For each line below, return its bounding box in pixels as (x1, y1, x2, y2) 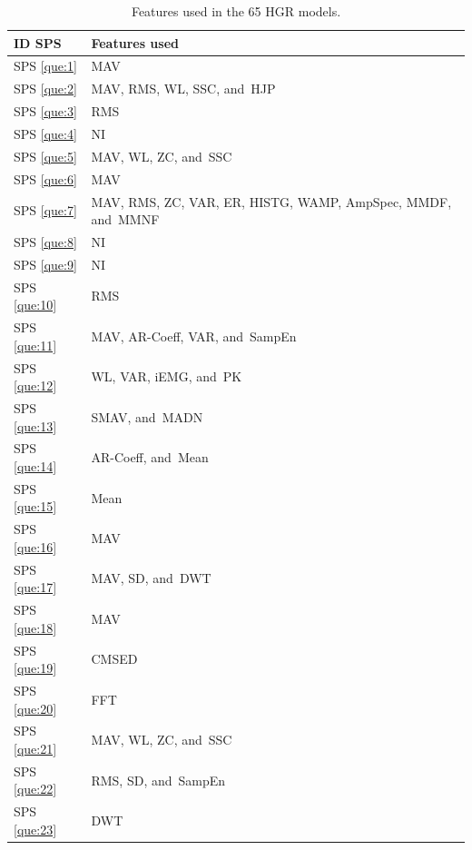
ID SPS (14, 33, 62, 52)
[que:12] (14, 376, 57, 395)
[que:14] (14, 456, 57, 475)
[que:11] (14, 335, 57, 354)
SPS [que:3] (14, 102, 77, 121)
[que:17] (14, 578, 57, 597)
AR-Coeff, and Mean (91, 448, 209, 467)
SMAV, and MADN (91, 407, 203, 426)
